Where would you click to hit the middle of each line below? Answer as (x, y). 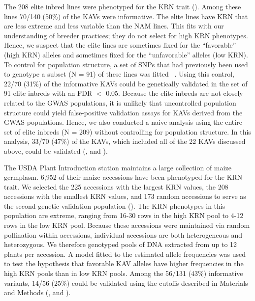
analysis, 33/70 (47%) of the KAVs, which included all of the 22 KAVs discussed (125, 141)
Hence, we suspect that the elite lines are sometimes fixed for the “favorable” (120, 45)
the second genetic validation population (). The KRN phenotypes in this (115, 205)
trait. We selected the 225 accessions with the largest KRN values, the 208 (116, 186)
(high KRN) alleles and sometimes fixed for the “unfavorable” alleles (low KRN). (126, 54)
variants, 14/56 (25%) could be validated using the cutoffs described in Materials (126, 283)
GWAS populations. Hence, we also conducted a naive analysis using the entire (123, 122)
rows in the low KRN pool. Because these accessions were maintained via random (127, 225)
